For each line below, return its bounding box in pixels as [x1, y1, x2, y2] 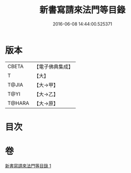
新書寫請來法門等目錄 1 [5, 163, 52, 169]
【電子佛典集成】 [34, 63, 74, 70]
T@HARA [7, 99, 29, 106]
